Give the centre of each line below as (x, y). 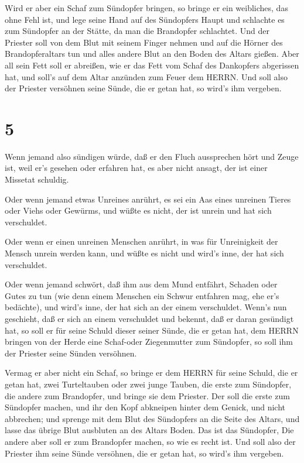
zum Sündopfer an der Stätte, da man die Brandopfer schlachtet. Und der (137, 31)
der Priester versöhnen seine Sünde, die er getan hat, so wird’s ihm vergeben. (143, 88)
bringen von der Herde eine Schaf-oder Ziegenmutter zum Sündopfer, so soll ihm (149, 342)
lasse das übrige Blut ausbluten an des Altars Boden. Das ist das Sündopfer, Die (149, 430)
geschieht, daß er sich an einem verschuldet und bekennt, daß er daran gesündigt (149, 318)
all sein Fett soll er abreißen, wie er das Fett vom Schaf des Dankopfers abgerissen (152, 65)
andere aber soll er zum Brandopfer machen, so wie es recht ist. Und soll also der (150, 441)
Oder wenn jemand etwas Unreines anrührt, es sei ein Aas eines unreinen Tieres (148, 199)
